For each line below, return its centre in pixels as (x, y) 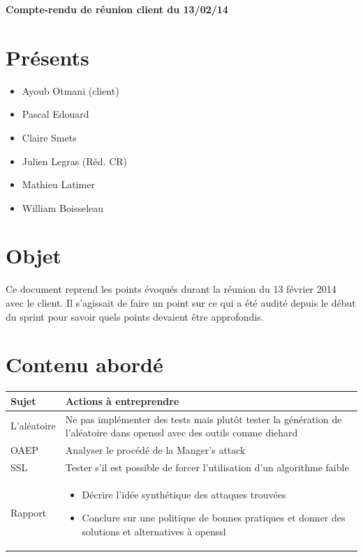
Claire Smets (49, 137)
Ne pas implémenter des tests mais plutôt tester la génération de (203, 419)
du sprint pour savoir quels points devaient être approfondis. (135, 316)
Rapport (29, 513)
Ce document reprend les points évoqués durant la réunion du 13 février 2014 (171, 289)
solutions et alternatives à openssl (154, 531)
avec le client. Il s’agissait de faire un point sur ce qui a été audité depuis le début (181, 303)
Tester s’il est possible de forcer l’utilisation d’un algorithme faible (207, 467)
